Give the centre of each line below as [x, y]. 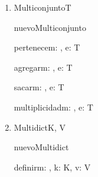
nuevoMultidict [41, 147]
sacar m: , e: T [39, 87]
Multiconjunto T [43, 7]
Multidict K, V [40, 127]
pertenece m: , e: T [47, 47]
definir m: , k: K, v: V [52, 167]
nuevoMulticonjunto [50, 27]
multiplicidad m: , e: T [53, 107]
